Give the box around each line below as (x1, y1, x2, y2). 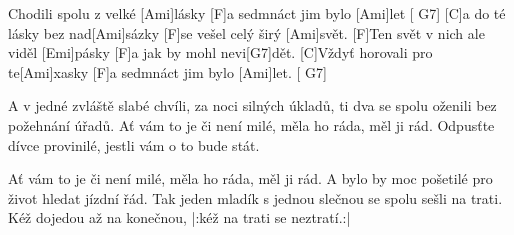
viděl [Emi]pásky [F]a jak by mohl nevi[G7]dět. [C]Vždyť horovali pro (8, 42, 433, 63)
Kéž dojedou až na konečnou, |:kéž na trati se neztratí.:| (8, 207, 351, 228)
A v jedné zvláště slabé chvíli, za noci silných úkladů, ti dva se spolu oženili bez (8, 95, 497, 116)
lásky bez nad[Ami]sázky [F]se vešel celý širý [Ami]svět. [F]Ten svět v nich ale (8, 22, 485, 43)
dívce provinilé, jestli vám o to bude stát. (8, 134, 260, 155)
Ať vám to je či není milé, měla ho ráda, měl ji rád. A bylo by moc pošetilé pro (8, 168, 493, 189)
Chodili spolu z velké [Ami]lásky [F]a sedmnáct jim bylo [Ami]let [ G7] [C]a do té (8, 3, 506, 23)
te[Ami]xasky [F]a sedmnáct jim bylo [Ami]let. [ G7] (8, 61, 327, 82)
